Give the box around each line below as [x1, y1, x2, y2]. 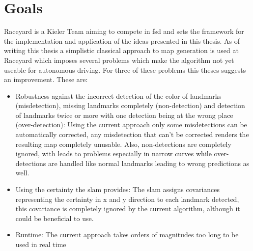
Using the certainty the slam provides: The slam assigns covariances [15, 184, 220, 195]
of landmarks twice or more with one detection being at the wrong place [15, 110, 233, 120]
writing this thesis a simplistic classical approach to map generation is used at [4, 45, 239, 56]
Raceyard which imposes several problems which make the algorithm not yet [4, 55, 234, 65]
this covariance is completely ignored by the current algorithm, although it [15, 203, 240, 214]
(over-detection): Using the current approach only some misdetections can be [15, 119, 247, 130]
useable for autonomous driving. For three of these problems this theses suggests [4, 64, 246, 75]
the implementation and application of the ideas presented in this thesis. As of [4, 35, 240, 46]
